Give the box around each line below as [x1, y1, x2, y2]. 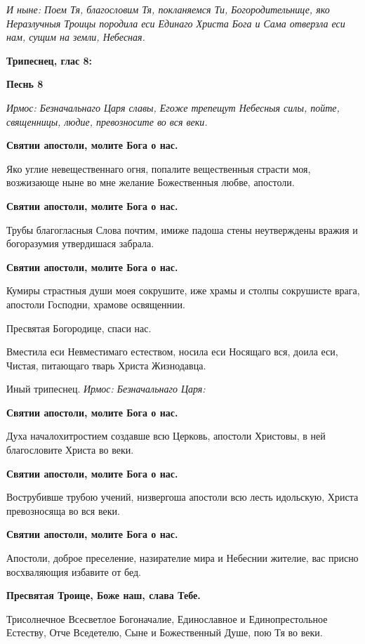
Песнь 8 [6, 77, 44, 91]
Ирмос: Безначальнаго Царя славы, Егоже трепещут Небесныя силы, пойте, [6, 100, 340, 114]
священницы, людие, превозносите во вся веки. [6, 114, 208, 129]
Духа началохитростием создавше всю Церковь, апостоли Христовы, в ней [6, 428, 326, 443]
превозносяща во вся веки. [6, 503, 120, 518]
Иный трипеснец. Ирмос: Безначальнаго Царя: [6, 381, 206, 396]
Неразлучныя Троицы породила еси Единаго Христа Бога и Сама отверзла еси [6, 15, 345, 30]
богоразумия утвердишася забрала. [6, 236, 154, 251]
